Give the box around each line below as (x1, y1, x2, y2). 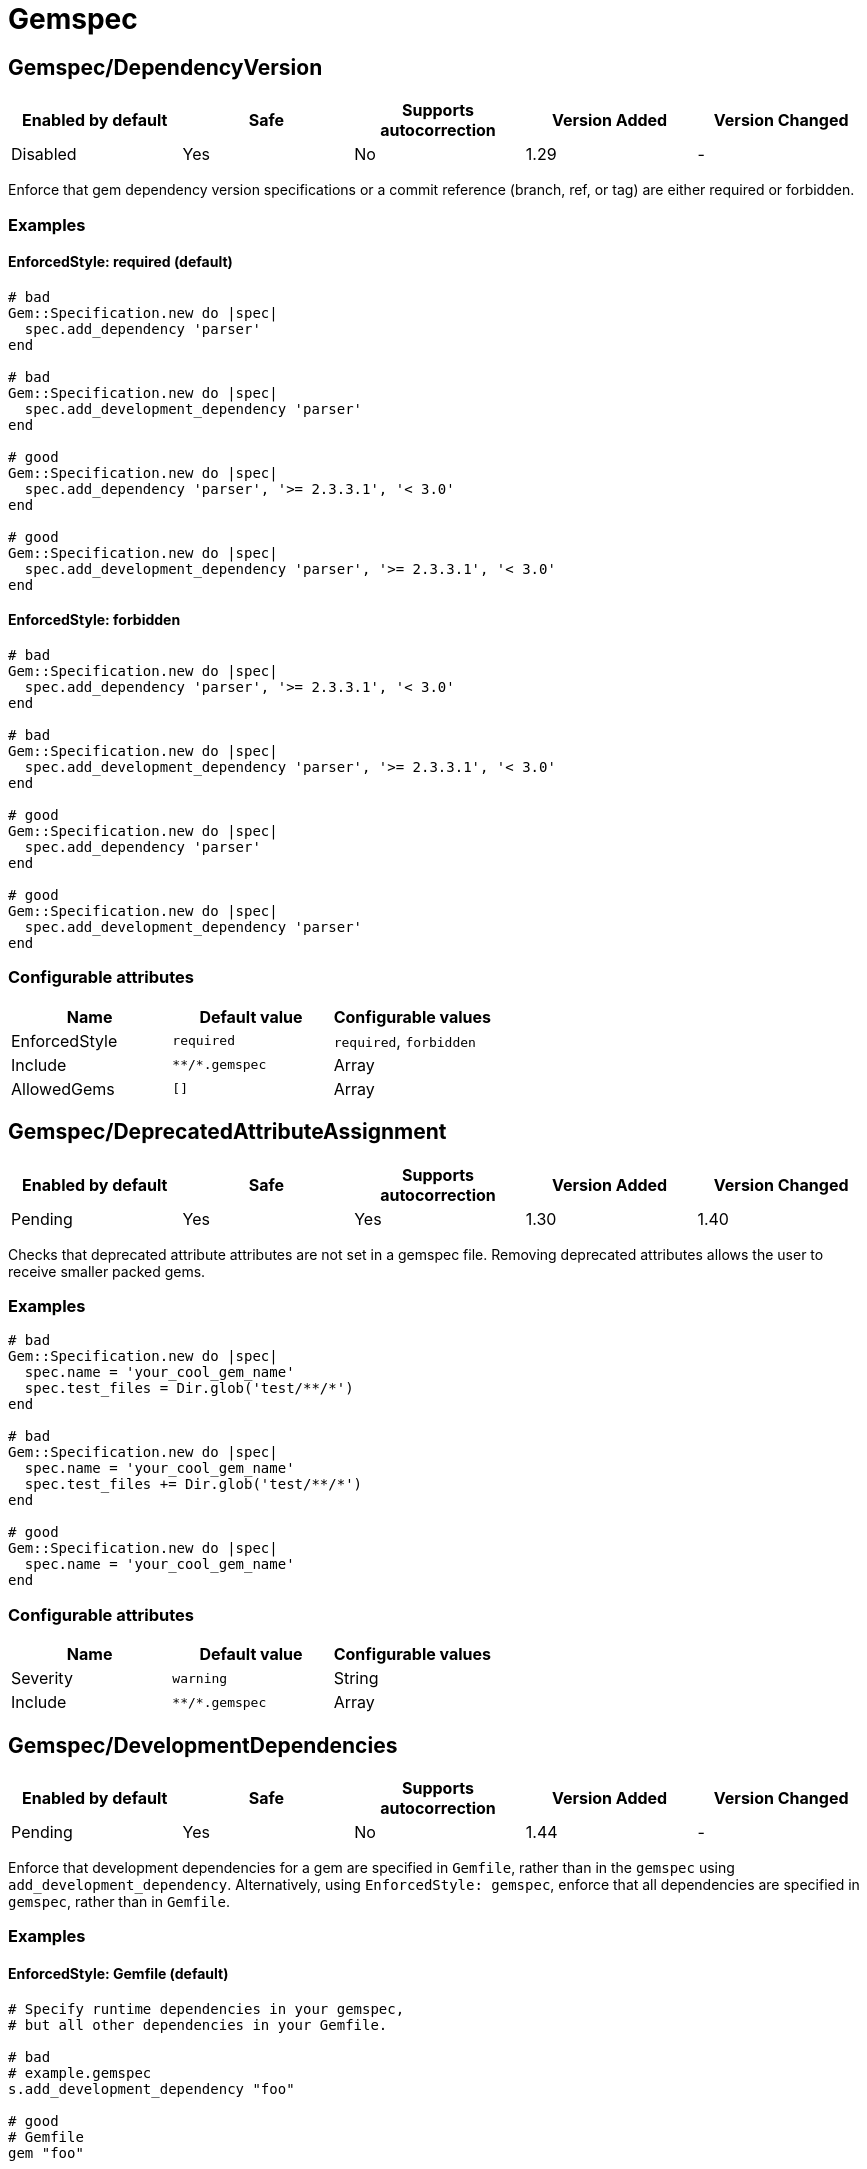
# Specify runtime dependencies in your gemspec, (8, 2000, 405, 2017)
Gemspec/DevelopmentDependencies (8, 1732, 398, 1758)
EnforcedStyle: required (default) (8, 253, 233, 271)
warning (172, 1670, 228, 1686)
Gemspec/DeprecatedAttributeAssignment (8, 1119, 447, 1145)
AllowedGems (11, 1078, 115, 1099)
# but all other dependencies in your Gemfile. (8, 2016, 388, 2033)
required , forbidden (333, 1030, 476, 1051)
